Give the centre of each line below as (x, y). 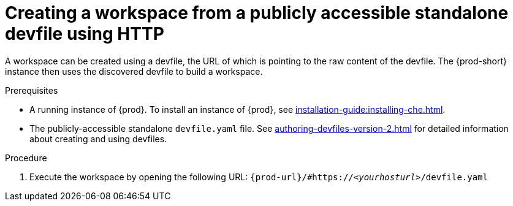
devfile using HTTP (85, 34)
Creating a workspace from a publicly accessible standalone (257, 13)
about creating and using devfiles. (98, 139)
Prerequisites (32, 90)
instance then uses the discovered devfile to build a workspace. (134, 71)
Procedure (26, 158)
